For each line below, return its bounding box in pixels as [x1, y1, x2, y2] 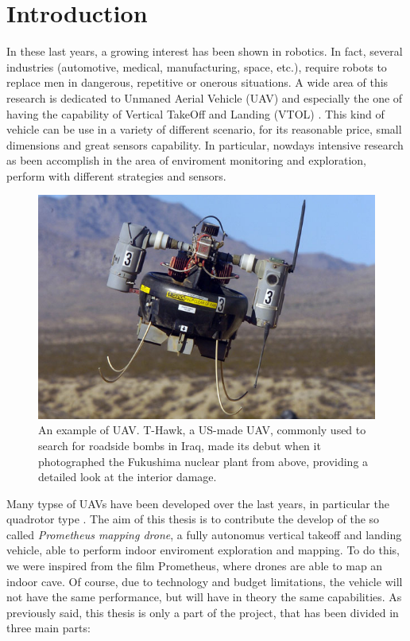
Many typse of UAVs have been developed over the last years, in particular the [6, 495, 389, 511]
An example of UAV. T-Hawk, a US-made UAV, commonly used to [38, 422, 366, 438]
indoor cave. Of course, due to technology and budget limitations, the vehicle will [6, 573, 403, 589]
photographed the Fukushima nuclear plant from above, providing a [38, 453, 369, 469]
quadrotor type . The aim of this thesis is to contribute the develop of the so [6, 511, 380, 527]
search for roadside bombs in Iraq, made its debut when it [38, 437, 321, 453]
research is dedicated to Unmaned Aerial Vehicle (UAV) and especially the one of [6, 89, 403, 106]
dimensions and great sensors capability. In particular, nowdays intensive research [6, 136, 404, 153]
